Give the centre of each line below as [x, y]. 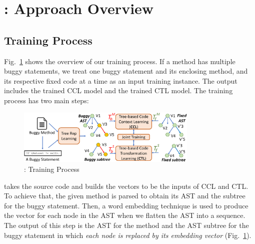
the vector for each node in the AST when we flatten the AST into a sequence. [125, 215]
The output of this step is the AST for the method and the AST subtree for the [126, 225]
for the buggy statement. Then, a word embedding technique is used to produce [126, 205]
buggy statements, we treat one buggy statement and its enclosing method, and [126, 71]
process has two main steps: [46, 100]
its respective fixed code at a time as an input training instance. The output [121, 80]
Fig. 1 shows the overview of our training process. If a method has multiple [120, 61]
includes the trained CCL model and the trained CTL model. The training [118, 90]
